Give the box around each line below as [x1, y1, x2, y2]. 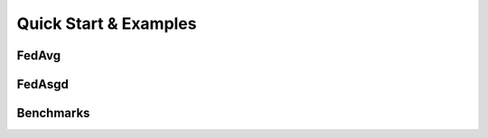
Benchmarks [16, 106, 90, 121]
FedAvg [16, 48, 61, 63]
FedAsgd [16, 77, 70, 92]
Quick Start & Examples [16, 14, 197, 33]
